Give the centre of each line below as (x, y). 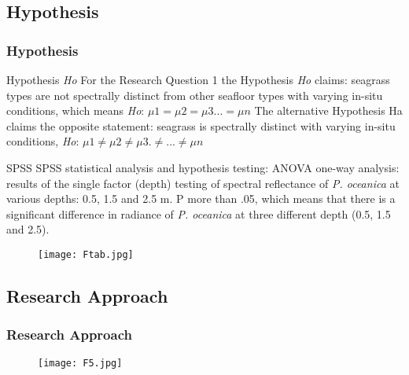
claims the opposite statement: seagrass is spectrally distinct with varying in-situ (201, 125)
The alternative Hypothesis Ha (328, 110)
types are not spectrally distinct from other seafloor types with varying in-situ (195, 95)
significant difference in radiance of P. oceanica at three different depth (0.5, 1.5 (199, 213)
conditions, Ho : (43, 141)
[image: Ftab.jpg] (86, 254)
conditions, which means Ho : (76, 110)
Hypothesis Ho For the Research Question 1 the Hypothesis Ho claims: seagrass (198, 79)
